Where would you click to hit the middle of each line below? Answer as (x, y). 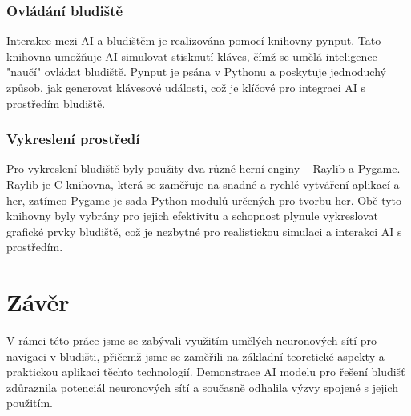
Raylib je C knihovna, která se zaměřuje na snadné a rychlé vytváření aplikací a (203, 184)
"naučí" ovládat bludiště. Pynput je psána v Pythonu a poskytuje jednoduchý (196, 72)
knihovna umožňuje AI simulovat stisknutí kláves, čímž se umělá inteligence (192, 56)
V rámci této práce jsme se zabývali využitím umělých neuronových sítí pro (191, 340)
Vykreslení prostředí (73, 139)
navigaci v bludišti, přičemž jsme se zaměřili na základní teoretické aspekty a (195, 356)
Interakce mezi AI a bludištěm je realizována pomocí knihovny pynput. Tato (194, 40)
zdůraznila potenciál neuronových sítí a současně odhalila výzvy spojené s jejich (202, 387)
